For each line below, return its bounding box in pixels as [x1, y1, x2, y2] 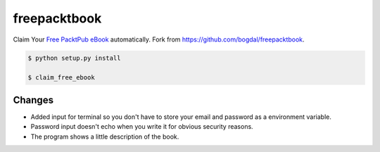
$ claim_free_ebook [27, 74, 95, 82]
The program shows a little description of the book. [30, 132, 179, 141]
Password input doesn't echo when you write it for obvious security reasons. [30, 122, 253, 131]
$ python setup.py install [27, 53, 121, 62]
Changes [13, 94, 54, 106]
